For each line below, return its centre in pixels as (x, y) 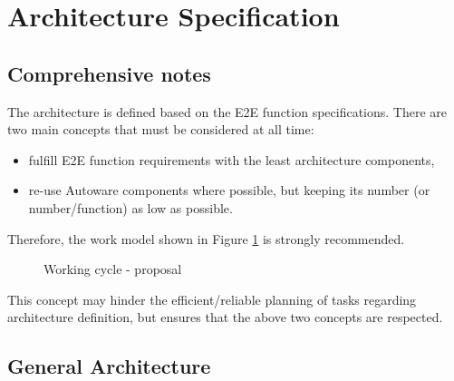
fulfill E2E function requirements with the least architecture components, (232, 159)
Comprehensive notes (109, 73)
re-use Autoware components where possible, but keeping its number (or (229, 190)
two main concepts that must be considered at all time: (161, 129)
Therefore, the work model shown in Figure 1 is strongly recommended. (206, 238)
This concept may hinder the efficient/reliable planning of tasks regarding (212, 299)
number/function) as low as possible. (130, 207)
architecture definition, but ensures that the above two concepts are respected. (225, 317)
